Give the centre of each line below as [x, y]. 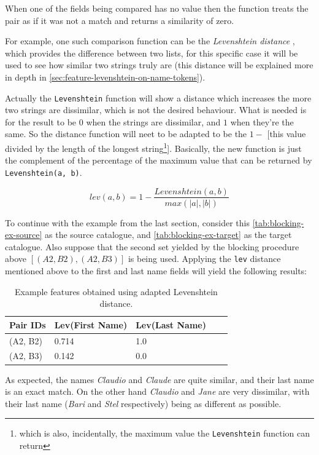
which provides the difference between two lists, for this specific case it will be [152, 53]
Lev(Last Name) [171, 324]
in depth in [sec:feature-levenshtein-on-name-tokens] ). [105, 77]
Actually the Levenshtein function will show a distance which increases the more [158, 97]
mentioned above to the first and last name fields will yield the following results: [156, 271]
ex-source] [24, 235]
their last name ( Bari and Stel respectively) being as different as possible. [143, 403]
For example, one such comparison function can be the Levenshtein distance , [150, 41]
